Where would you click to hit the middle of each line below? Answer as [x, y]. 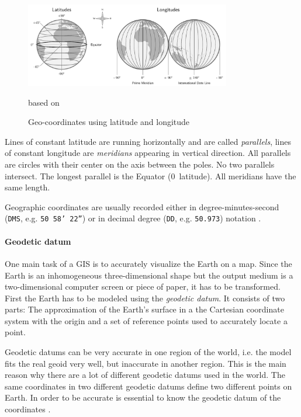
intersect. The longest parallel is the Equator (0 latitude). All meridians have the [150, 176]
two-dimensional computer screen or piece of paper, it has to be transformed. [143, 286]
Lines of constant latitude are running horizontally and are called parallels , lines [148, 141]
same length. [27, 187]
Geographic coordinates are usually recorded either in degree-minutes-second [142, 206]
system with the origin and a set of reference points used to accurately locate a [146, 320]
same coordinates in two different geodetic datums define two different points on [148, 386]
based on [44, 102]
